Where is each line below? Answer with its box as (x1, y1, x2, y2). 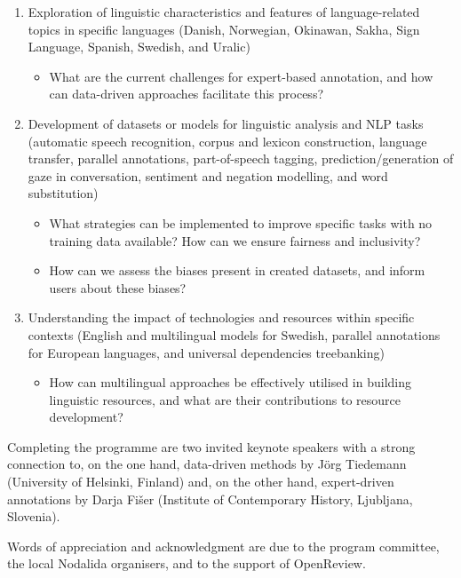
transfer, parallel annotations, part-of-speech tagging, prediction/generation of (28, 149, 454, 168)
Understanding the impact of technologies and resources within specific (28, 308, 415, 327)
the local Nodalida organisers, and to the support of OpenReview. (7, 554, 366, 573)
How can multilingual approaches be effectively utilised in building (49, 373, 411, 392)
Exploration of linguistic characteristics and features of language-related (28, 3, 420, 20)
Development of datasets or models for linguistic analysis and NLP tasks (28, 114, 424, 132)
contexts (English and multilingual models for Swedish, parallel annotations (28, 325, 441, 344)
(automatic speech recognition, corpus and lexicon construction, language (28, 131, 427, 150)
